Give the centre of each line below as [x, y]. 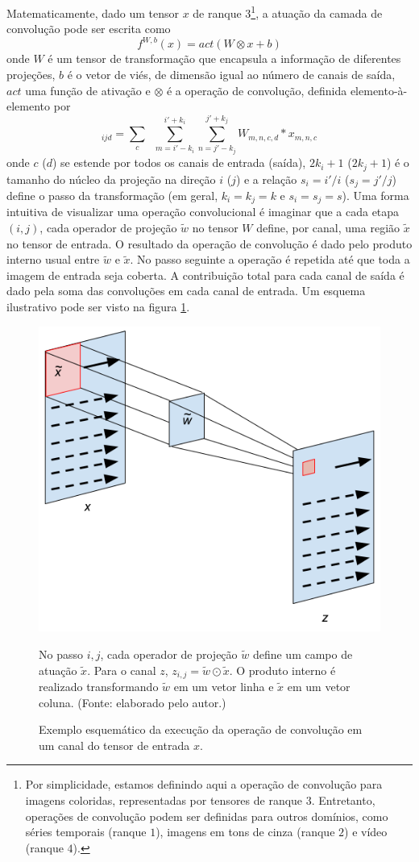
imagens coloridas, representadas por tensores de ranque [164, 800]
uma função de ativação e [88, 90]
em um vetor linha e [224, 686]
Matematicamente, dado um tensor [93, 12]
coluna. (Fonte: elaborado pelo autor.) [133, 702]
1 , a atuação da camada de [317, 12]
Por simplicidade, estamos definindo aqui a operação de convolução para [204, 784]
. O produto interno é [282, 670]
